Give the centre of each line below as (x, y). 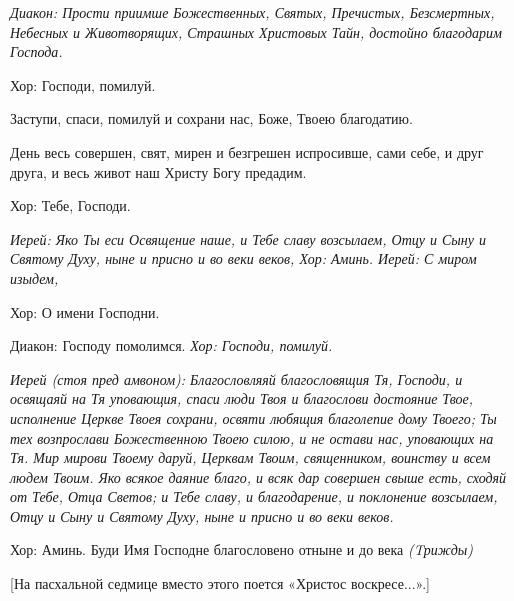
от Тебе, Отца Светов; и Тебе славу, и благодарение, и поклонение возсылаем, (254, 496)
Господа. (36, 51)
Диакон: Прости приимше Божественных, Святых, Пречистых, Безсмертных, (252, 12)
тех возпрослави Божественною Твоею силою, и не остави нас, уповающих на (252, 437)
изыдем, (34, 277)
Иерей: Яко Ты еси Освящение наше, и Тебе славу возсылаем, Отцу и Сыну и (248, 238)
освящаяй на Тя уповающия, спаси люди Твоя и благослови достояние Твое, (242, 398)
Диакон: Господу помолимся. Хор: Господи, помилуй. (171, 345)
